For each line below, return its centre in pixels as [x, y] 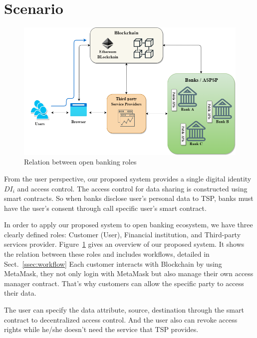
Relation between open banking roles [80, 162]
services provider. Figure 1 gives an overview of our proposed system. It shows [124, 244]
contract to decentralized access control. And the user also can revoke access [121, 319]
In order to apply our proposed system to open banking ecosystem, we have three [128, 225]
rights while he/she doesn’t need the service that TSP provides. [101, 329]
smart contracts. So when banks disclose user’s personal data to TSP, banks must [129, 198]
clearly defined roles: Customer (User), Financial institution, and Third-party [123, 234]
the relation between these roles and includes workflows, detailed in [107, 254]
